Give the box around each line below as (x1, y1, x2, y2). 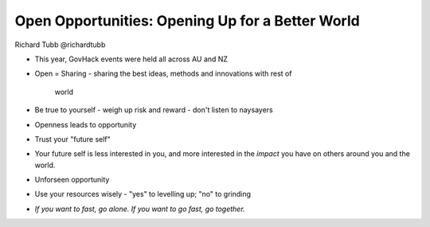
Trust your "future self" (34, 134, 111, 143)
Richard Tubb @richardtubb (14, 40, 106, 49)
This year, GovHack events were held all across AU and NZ (34, 54, 229, 64)
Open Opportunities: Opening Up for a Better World (14, 12, 360, 29)
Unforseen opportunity (34, 175, 110, 185)
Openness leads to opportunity (34, 119, 137, 129)
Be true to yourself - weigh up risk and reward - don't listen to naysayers (34, 105, 274, 115)
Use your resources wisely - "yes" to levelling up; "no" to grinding (34, 190, 251, 199)
